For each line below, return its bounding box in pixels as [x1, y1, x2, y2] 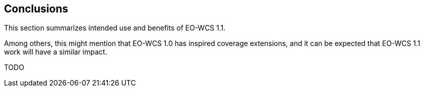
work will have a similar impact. [4, 47, 107, 56]
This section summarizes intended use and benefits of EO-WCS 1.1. [4, 23, 226, 32]
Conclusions [4, 2, 68, 15]
